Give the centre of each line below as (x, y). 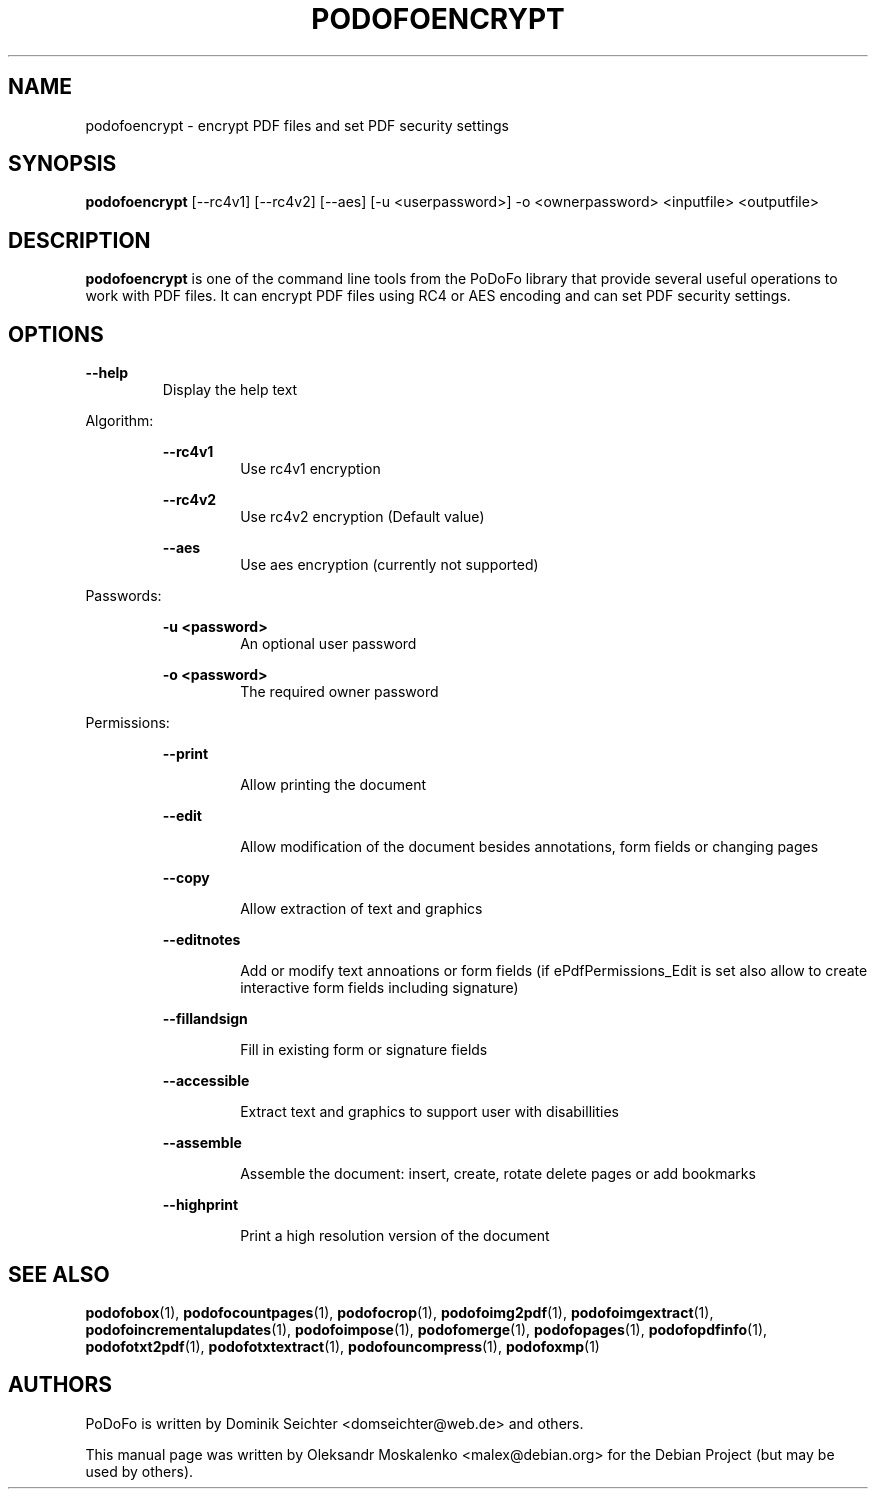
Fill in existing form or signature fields (364, 1050)
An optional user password (328, 644)
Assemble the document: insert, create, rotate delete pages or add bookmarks (498, 1174)
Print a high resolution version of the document (395, 1236)
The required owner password (339, 692)
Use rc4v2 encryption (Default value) (362, 517)
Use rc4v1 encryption (310, 469)
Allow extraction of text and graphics (361, 909)
